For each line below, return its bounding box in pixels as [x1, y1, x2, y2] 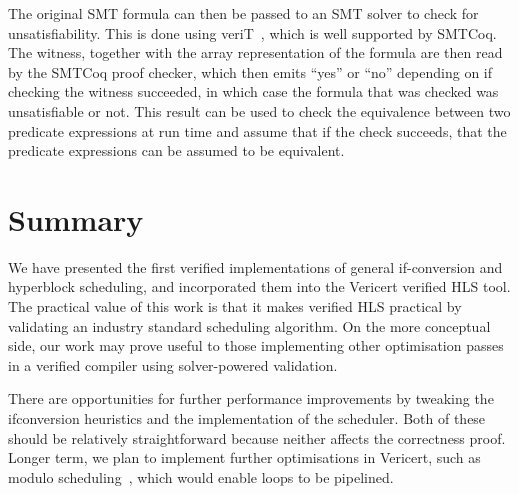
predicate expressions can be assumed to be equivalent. [8, 140, 345, 161]
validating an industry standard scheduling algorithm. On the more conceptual [8, 315, 491, 336]
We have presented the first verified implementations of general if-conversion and [8, 256, 503, 277]
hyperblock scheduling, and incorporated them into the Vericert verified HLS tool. [8, 276, 511, 297]
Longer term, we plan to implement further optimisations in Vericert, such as [8, 447, 481, 468]
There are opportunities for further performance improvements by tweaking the [8, 388, 494, 409]
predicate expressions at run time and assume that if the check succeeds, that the [8, 120, 507, 141]
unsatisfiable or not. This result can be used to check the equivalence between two [8, 100, 511, 121]
